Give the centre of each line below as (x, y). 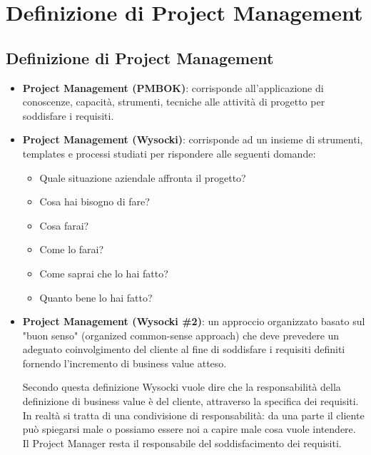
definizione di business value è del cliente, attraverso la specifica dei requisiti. (190, 401)
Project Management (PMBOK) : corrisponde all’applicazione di (173, 87)
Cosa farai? (64, 225)
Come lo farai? (72, 249)
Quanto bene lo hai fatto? (96, 297)
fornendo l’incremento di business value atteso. (124, 363)
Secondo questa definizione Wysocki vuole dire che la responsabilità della (182, 387)
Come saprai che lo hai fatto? (104, 273)
